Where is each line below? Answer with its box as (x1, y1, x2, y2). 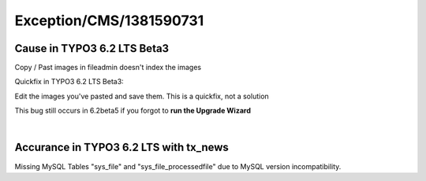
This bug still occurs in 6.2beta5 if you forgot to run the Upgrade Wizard (14, 106, 252, 116)
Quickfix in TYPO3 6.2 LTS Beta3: (14, 77, 124, 87)
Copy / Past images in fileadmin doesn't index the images (14, 63, 201, 72)
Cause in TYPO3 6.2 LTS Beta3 (14, 42, 170, 55)
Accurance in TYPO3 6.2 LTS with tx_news (14, 141, 229, 154)
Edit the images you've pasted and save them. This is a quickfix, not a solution (14, 91, 270, 101)
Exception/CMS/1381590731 (14, 12, 204, 29)
